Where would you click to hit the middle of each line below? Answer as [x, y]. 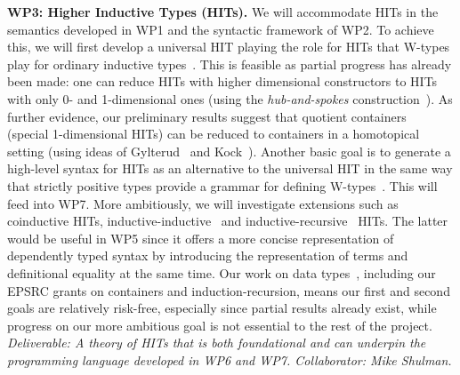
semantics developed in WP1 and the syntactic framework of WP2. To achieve [221, 29]
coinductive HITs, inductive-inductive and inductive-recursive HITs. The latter [228, 221]
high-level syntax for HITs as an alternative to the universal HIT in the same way [230, 168]
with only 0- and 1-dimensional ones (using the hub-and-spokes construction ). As [230, 98]
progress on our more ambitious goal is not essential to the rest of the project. [220, 325]
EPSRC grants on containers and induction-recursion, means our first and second [229, 290]
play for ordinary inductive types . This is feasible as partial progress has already [230, 64]
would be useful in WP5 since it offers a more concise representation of [201, 238]
